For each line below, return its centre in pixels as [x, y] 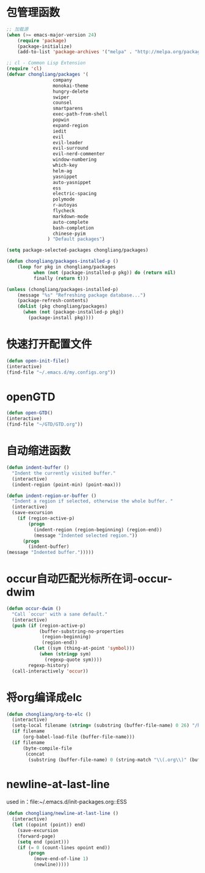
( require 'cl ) [24, 69]
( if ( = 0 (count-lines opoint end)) [64, 847]
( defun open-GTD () [30, 413]
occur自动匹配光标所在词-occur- [89, 579]
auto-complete [70, 222]
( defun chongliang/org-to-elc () [49, 714]
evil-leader [68, 142]
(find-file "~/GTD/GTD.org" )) [45, 425]
